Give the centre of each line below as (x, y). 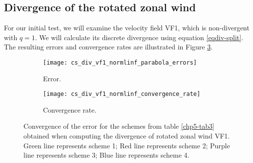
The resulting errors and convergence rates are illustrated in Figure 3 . (108, 47)
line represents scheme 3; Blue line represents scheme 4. (106, 155)
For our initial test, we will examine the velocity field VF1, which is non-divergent (127, 28)
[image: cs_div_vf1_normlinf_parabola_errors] (120, 62)
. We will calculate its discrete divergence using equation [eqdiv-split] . (139, 37)
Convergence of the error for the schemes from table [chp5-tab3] (119, 126)
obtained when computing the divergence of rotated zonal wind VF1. (127, 136)
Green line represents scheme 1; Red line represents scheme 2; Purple (127, 145)
